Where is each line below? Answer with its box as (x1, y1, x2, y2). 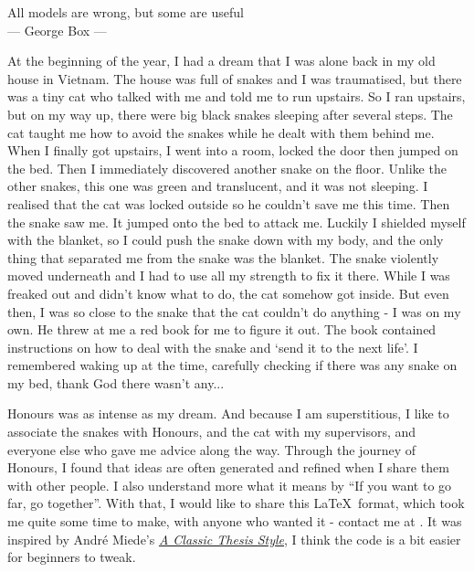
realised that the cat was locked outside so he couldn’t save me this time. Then (7, 194, 450, 213)
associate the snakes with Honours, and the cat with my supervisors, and (7, 422, 416, 441)
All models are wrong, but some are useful (7, 3, 244, 21)
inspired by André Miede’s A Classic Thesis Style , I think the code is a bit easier (7, 529, 461, 548)
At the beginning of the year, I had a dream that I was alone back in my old (7, 51, 436, 70)
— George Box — (7, 20, 107, 39)
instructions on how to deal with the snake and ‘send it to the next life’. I (7, 337, 418, 356)
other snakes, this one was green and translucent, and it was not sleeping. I (7, 176, 428, 196)
